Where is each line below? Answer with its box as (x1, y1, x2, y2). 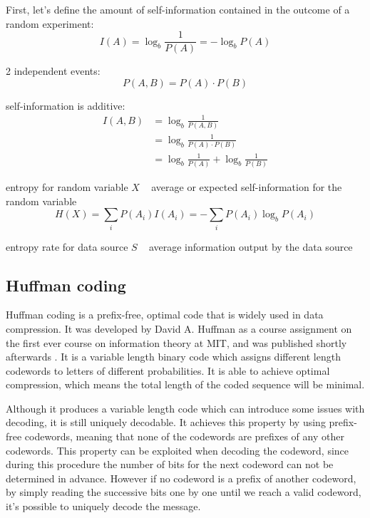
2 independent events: (6, 63, 101, 78)
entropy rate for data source (6, 239, 128, 254)
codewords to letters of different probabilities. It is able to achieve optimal (6, 363, 330, 378)
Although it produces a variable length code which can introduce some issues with (6, 400, 365, 415)
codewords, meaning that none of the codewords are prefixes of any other (24, 429, 344, 444)
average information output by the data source (148, 239, 353, 254)
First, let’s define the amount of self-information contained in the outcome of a (6, 2, 350, 16)
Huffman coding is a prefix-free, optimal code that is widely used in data (6, 307, 324, 322)
